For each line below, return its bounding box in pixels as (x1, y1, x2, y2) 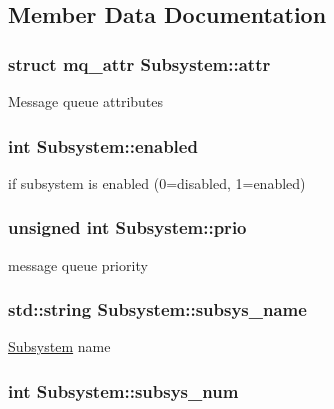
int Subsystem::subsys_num (8, 378, 239, 403)
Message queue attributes (8, 91, 164, 111)
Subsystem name (8, 336, 111, 357)
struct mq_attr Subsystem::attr (8, 51, 271, 76)
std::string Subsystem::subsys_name (8, 297, 307, 322)
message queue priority (8, 254, 148, 275)
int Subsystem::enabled (8, 133, 198, 158)
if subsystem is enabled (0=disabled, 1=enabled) (8, 172, 306, 193)
